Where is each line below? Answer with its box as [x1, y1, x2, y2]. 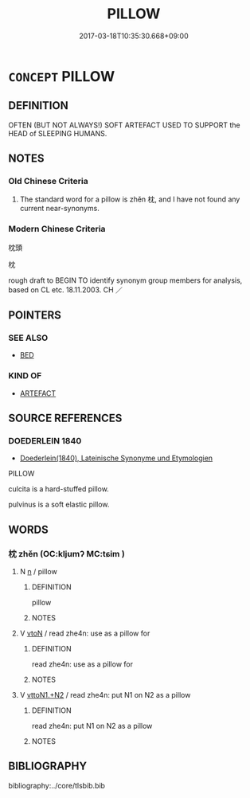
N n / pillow [19, 567, 57, 577]
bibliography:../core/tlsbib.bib [8, 780, 106, 790]
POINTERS [8, 308, 62, 323]
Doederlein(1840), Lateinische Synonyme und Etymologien [19, 453, 213, 463]
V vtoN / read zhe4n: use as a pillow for [19, 628, 150, 638]
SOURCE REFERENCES [8, 412, 123, 425]
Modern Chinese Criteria [8, 224, 106, 235]
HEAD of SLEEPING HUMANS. [8, 128, 107, 138]
